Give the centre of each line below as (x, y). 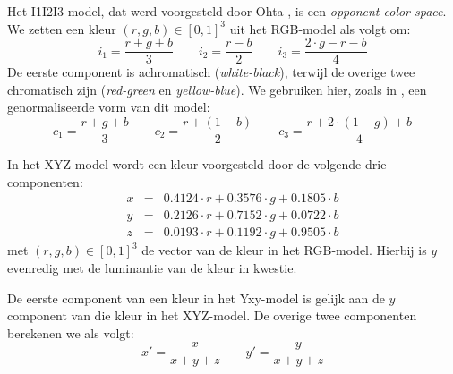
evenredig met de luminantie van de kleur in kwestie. (152, 267)
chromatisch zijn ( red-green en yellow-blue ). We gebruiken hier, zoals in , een (217, 89)
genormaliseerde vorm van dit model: (109, 107)
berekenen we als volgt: (71, 332)
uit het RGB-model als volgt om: (320, 28)
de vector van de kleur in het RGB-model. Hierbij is (284, 250)
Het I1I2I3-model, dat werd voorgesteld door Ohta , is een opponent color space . (227, 11)
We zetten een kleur (62, 28)
